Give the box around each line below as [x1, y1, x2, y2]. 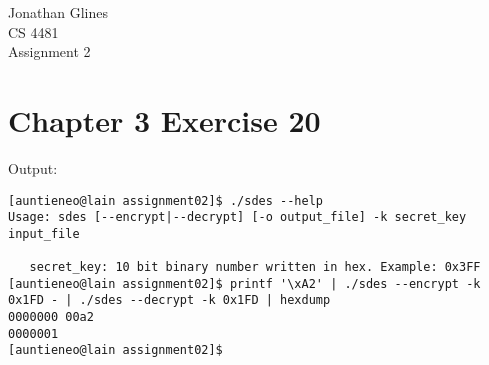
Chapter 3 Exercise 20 [8, 99, 321, 140]
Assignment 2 [8, 41, 91, 62]
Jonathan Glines [8, 2, 108, 22]
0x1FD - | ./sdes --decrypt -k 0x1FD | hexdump [8, 293, 331, 308]
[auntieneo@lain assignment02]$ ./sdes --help [8, 193, 323, 208]
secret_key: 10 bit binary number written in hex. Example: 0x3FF [29, 260, 481, 275]
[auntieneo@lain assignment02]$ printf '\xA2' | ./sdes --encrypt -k [8, 276, 481, 291]
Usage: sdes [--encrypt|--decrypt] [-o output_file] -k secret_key [8, 210, 467, 225]
